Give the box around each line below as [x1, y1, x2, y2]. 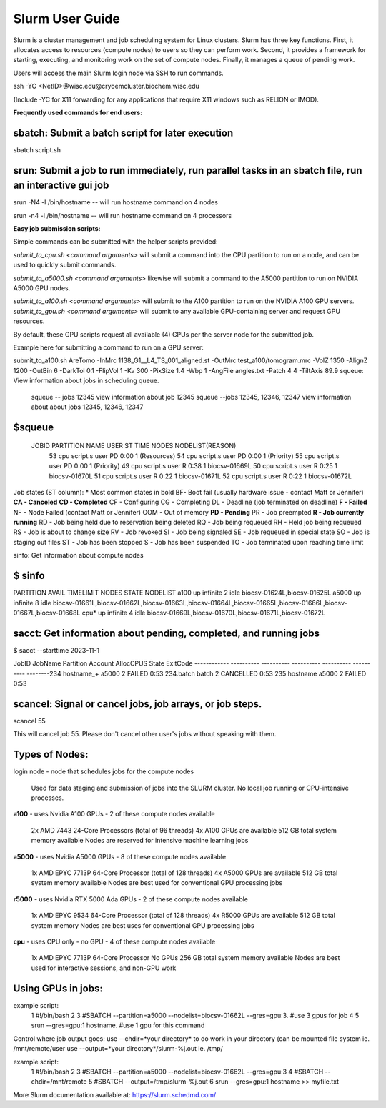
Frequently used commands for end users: [13, 108, 143, 117]
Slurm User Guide [13, 11, 121, 26]
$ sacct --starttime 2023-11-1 [13, 645, 100, 654]
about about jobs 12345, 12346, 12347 [31, 402, 144, 411]
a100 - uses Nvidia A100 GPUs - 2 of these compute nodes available [13, 810, 215, 818]
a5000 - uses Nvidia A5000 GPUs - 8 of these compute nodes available [13, 852, 227, 861]
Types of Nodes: [13, 748, 89, 761]
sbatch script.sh [13, 145, 61, 154]
